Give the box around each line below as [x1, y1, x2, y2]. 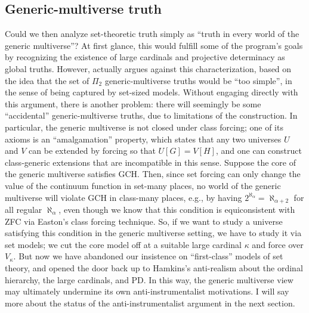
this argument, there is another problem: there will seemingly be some [5, 97, 261, 110]
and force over [252, 238, 304, 250]
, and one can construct [215, 144, 302, 157]
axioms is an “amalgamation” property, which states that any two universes [5, 132, 282, 145]
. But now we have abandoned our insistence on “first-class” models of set [13, 250, 283, 262]
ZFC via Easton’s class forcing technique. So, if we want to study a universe [5, 215, 283, 227]
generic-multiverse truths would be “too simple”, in [104, 74, 292, 86]
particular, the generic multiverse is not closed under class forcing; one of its [5, 120, 283, 133]
